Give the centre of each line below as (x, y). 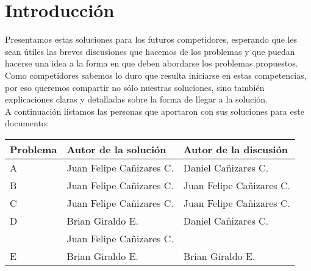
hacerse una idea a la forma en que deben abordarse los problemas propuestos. (152, 63)
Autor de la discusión (236, 149)
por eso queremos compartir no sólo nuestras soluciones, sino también (135, 87)
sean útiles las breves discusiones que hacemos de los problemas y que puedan (150, 51)
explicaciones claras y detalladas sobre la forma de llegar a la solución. (137, 99)
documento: (27, 123)
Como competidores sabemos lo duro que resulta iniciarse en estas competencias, (156, 75)
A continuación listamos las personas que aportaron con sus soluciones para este (155, 111)
